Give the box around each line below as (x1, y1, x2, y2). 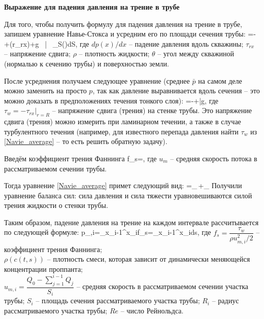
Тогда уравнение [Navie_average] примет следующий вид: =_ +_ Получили (4, 180, 242, 191)
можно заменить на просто (4, 85, 87, 96)
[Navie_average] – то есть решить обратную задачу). (4, 136, 168, 147)
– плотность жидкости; (79, 48, 150, 59)
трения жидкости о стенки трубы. (4, 200, 108, 210)
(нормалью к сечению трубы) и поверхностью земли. (4, 58, 169, 68)
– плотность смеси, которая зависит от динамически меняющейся (47, 254, 250, 264)
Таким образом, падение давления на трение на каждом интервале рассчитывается (4, 217, 259, 227)
